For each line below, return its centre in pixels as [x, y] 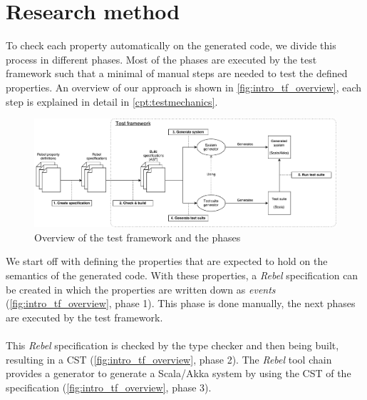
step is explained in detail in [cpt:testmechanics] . [112, 101]
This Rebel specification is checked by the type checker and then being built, [172, 345]
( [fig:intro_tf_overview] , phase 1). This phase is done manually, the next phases [181, 303]
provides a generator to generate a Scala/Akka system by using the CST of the [179, 373]
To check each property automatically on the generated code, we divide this [171, 45]
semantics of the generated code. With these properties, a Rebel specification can [182, 275]
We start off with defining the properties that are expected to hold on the [167, 261]
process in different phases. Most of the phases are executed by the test [161, 59]
